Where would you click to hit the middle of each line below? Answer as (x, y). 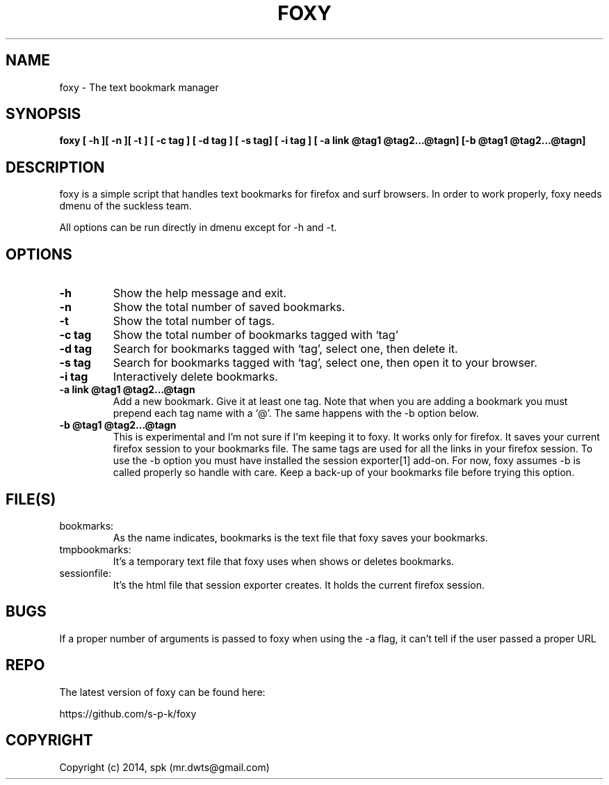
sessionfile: (85, 573)
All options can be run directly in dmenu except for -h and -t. (198, 228)
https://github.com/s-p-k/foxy (128, 713)
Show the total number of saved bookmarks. (229, 307)
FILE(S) (31, 499)
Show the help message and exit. (200, 293)
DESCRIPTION (55, 167)
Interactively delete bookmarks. (195, 377)
